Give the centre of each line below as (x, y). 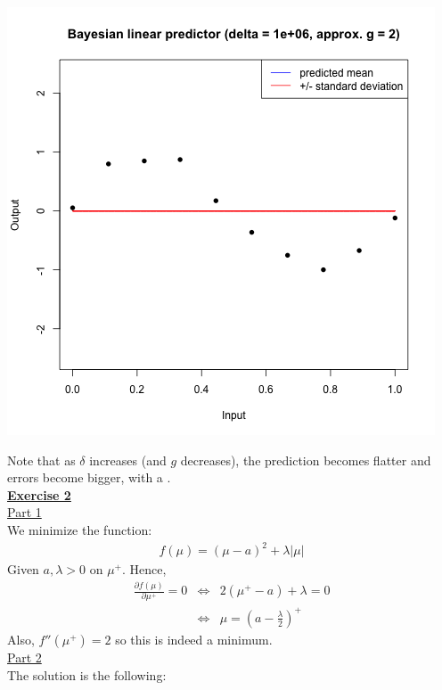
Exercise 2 (39, 494)
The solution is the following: (87, 674)
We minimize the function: (80, 529)
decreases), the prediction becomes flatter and (306, 460)
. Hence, (144, 569)
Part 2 (25, 657)
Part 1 (25, 512)
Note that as (41, 460)
